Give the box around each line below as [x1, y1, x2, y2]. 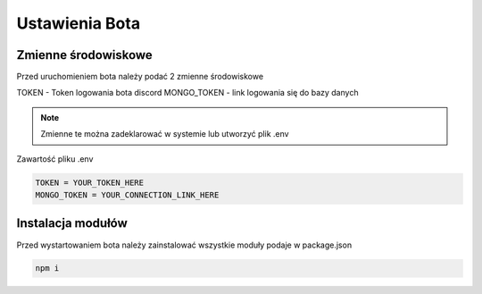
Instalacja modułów [16, 215, 129, 231]
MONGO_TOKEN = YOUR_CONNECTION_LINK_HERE [35, 190, 220, 200]
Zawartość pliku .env [16, 153, 94, 164]
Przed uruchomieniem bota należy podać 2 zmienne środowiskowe [16, 71, 263, 82]
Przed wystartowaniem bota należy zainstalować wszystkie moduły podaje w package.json [16, 239, 353, 250]
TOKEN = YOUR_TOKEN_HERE [35, 177, 145, 188]
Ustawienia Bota [16, 13, 141, 33]
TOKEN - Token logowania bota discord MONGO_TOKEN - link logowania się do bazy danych [16, 88, 359, 98]
